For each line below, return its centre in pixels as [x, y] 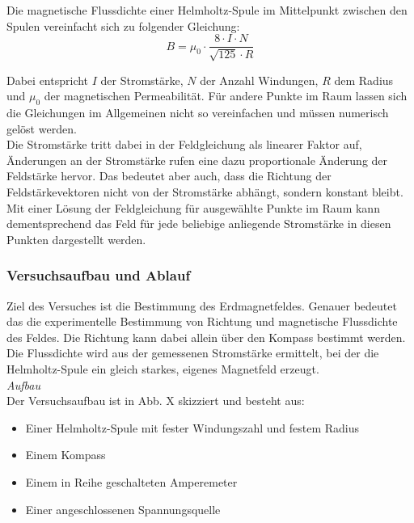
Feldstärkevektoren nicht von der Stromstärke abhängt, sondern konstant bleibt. [205, 192]
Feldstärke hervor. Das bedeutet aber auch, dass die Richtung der [169, 176]
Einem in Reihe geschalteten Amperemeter [131, 481]
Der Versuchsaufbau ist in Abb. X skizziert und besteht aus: [156, 401]
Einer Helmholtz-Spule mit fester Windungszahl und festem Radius [192, 427]
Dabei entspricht [48, 80]
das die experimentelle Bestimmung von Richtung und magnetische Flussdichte [202, 321]
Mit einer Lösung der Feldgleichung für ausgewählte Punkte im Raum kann [193, 207]
